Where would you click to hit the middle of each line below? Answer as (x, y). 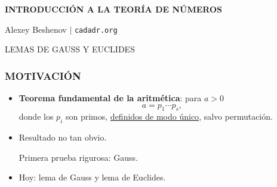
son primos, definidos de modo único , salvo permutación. (169, 116)
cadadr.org (96, 30)
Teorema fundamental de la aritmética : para (110, 98)
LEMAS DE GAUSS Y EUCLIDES (70, 49)
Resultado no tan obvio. (63, 137)
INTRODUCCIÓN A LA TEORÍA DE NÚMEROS (113, 9)
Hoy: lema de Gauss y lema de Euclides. (92, 177)
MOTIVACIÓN (43, 75)
